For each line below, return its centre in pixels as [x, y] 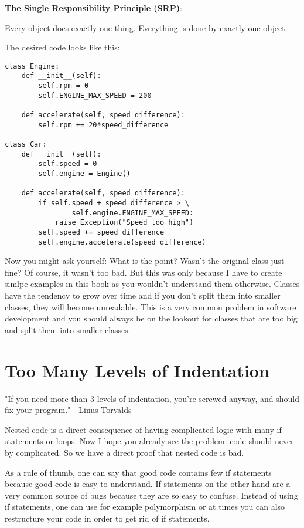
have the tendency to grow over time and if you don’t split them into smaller [143, 295]
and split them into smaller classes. [68, 329]
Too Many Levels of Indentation [137, 370]
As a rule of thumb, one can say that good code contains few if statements [138, 472]
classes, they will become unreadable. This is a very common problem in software [151, 307]
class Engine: [32, 66]
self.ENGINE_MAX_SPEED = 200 [95, 95]
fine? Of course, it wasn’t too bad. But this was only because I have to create [144, 272]
